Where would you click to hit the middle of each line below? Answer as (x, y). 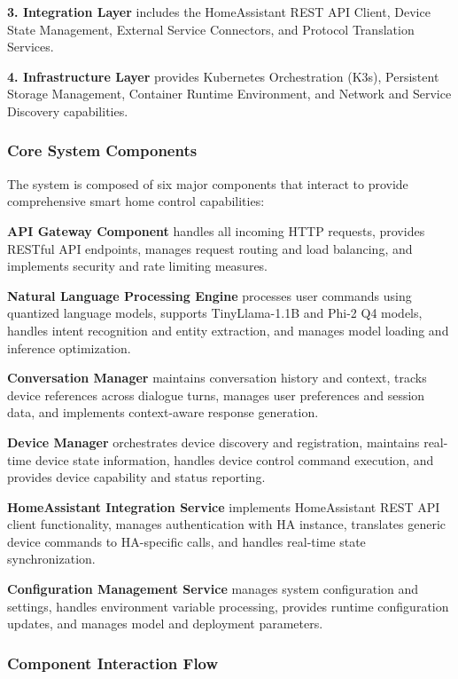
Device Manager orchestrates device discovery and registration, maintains (213, 442)
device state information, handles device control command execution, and (234, 459)
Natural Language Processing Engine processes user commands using (210, 295)
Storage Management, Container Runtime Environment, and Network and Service (229, 94)
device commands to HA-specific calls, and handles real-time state (186, 541)
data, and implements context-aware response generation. (163, 412)
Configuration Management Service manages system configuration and (213, 589)
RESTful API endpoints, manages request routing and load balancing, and (210, 248)
